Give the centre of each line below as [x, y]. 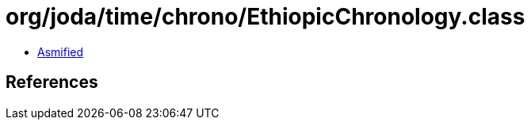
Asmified [61, 52]
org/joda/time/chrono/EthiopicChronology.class [265, 17]
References [52, 82]
